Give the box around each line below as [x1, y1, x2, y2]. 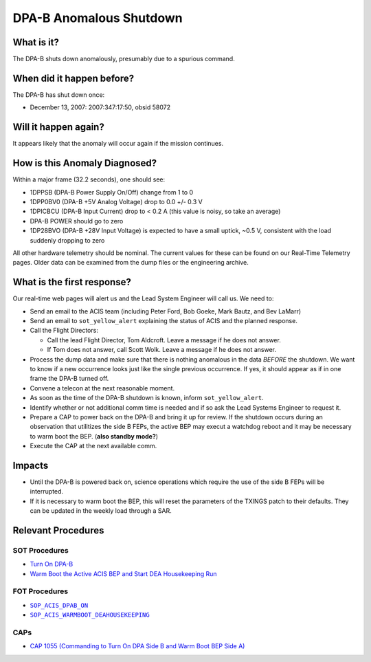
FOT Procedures [12, 586, 69, 596]
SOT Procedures [12, 545, 69, 555]
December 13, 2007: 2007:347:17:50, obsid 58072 [30, 103, 171, 111]
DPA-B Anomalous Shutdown [12, 10, 183, 25]
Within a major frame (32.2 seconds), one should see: [12, 175, 166, 184]
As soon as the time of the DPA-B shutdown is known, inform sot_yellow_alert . [30, 394, 264, 402]
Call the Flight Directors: [30, 327, 99, 335]
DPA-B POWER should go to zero [30, 217, 124, 225]
